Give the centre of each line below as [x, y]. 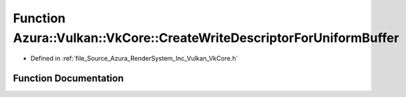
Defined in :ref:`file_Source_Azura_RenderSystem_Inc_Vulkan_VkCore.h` [134, 59]
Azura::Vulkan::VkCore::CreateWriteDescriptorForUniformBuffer [206, 38]
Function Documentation [68, 79]
